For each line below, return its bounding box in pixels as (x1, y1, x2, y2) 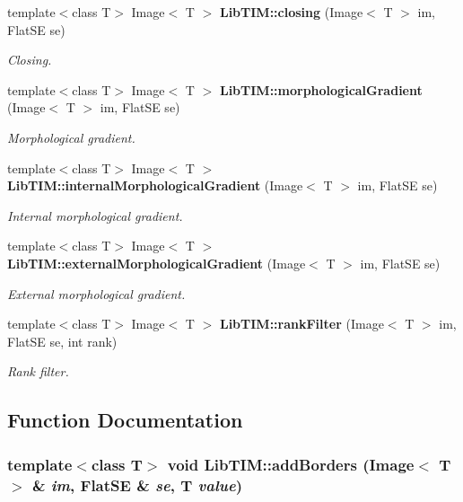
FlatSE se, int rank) (7, 331, 118, 350)
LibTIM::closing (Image (219, 3, 363, 21)
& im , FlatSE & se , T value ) (31, 473, 242, 496)
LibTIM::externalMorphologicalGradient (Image (7, 253, 306, 272)
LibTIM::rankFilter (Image (219, 314, 384, 333)
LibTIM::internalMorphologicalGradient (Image (7, 176, 303, 195)
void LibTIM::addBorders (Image (167, 453, 415, 475)
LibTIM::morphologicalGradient (219, 80, 423, 99)
